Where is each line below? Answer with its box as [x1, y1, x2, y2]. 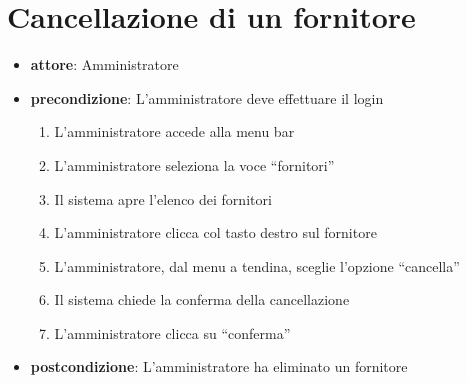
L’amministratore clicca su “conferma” [54, 322, 291, 343]
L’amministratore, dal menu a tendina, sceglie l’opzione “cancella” [54, 255, 460, 276]
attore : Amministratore [30, 54, 179, 75]
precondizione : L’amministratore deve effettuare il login [30, 87, 384, 108]
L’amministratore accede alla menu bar [54, 121, 295, 142]
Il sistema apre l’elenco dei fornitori [54, 188, 272, 209]
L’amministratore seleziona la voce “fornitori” [54, 154, 335, 175]
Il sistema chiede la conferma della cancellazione [54, 289, 350, 310]
